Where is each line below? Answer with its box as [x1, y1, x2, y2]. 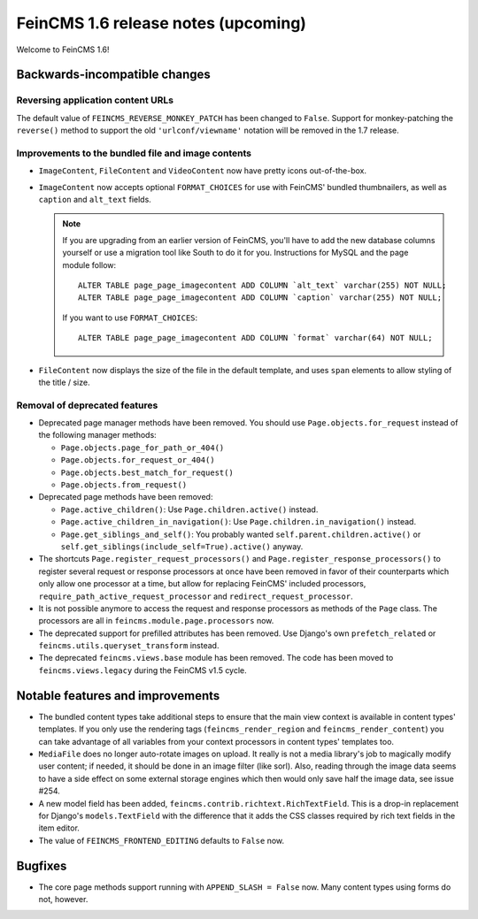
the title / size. [38, 377, 90, 387]
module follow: [62, 259, 117, 270]
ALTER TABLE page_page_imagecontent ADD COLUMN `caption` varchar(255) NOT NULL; [78, 293, 443, 303]
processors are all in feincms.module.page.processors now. [38, 616, 274, 626]
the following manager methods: [38, 430, 157, 440]
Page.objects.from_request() [60, 480, 188, 490]
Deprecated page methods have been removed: [38, 492, 213, 502]
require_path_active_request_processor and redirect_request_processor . [38, 591, 353, 601]
